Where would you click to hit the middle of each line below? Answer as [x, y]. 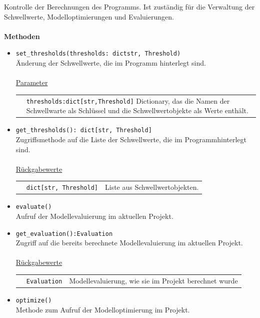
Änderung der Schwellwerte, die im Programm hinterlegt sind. [111, 63]
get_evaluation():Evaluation [64, 234]
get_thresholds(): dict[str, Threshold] [84, 130]
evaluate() [34, 207]
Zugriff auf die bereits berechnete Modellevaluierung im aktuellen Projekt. [129, 243]
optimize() [34, 300]
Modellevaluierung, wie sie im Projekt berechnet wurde [153, 280]
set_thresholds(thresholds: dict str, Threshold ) [98, 54]
